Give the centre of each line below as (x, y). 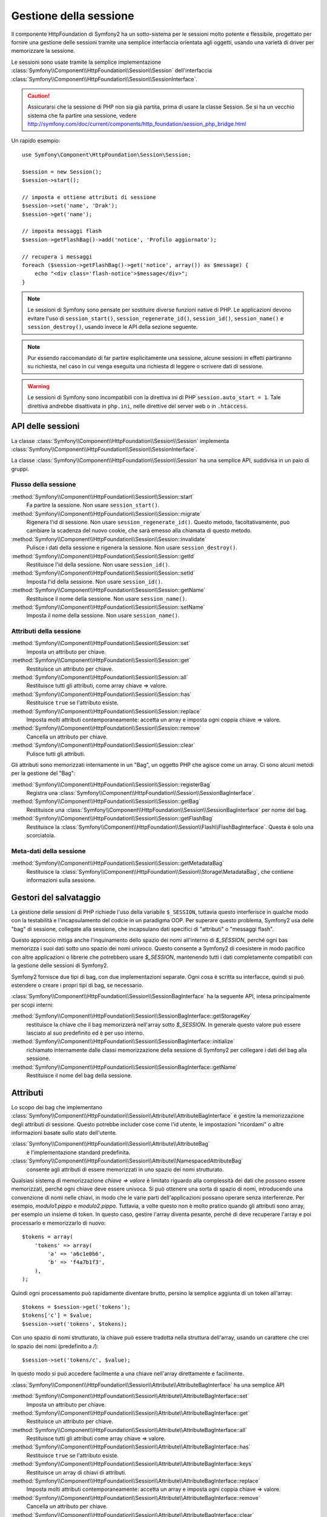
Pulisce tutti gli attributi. (56, 754)
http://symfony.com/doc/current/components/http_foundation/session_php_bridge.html (137, 124)
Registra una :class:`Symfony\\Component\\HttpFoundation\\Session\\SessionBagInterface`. (141, 793)
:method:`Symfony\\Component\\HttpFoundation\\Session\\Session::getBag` (106, 802)
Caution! (39, 96)
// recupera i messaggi (57, 257)
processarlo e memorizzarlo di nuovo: (58, 1223)
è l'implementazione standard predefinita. (78, 1152)
